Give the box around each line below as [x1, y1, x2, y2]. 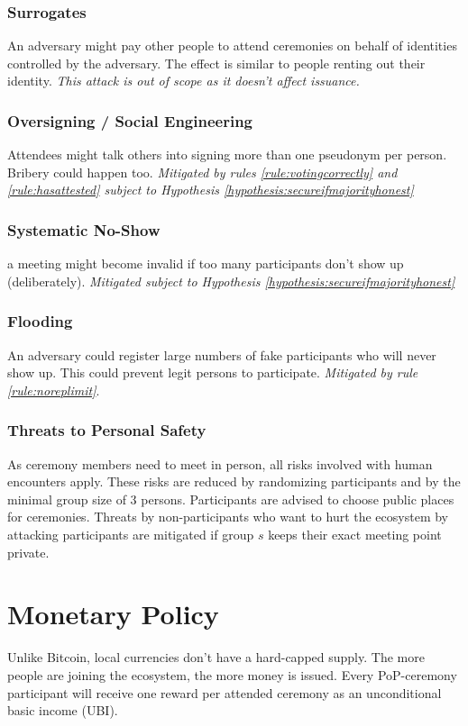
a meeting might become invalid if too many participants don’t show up [7, 254, 404, 273]
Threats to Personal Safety [7, 419, 206, 441]
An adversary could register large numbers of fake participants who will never [7, 345, 436, 364]
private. [7, 542, 50, 561]
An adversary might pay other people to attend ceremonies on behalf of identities [7, 36, 457, 55]
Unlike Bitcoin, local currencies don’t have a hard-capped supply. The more [7, 648, 425, 667]
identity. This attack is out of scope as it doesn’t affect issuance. [7, 71, 360, 90]
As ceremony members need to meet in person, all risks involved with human [7, 454, 433, 473]
